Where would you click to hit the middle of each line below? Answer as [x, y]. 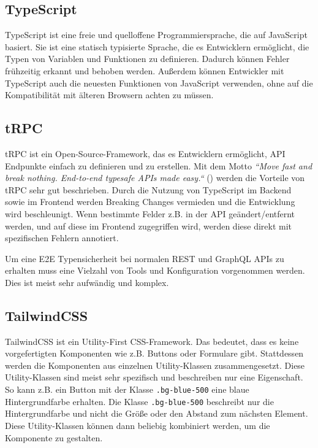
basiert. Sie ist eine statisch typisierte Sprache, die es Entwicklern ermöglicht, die [157, 46]
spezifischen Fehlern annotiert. [62, 238]
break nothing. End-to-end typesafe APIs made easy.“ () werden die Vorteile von [155, 178]
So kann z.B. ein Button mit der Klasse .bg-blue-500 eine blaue [127, 389]
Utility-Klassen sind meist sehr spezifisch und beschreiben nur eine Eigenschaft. [154, 377]
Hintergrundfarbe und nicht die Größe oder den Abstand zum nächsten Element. [157, 413]
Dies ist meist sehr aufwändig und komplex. [87, 282]
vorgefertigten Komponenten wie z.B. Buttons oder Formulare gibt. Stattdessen [154, 353]
